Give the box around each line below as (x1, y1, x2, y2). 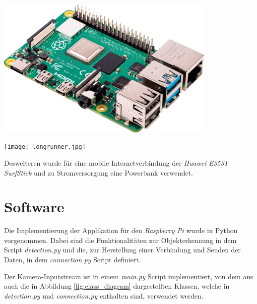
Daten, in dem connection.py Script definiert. (4, 254, 141, 265)
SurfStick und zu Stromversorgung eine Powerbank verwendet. (4, 167, 193, 178)
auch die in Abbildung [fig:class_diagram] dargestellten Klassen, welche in (4, 281, 230, 291)
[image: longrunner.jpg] (4, 143, 86, 151)
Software (4, 196, 64, 217)
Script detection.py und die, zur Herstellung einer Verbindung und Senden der (4, 244, 241, 255)
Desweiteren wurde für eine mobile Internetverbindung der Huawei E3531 (4, 157, 228, 168)
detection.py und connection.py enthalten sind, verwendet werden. (4, 290, 203, 301)
